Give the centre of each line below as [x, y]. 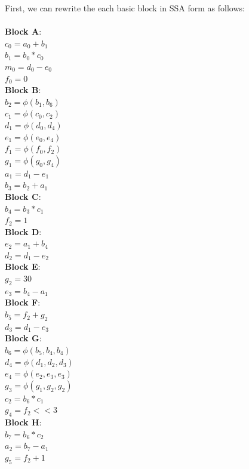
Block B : [23, 90]
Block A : [23, 31]
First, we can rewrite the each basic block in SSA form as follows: [125, 8]
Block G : [23, 338]
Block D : [23, 231]
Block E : [23, 266]
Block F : [23, 302]
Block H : [23, 422]
